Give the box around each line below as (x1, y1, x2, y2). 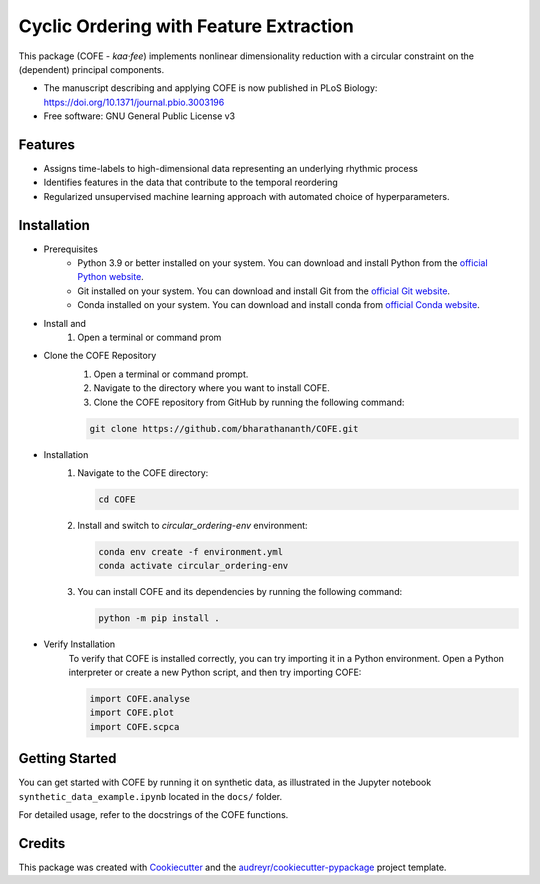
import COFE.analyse (89, 693, 190, 705)
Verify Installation (43, 638, 116, 650)
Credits (18, 835, 66, 852)
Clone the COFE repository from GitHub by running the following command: (93, 396, 405, 408)
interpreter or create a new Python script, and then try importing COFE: (68, 666, 362, 679)
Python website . (77, 271, 144, 283)
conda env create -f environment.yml (98, 546, 284, 557)
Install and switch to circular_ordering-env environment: (77, 519, 309, 531)
